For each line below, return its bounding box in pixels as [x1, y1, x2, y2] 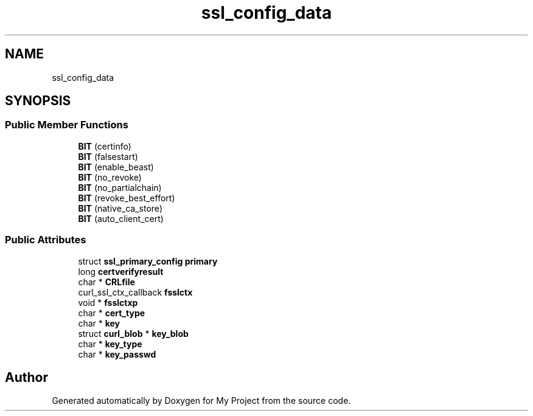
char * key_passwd [78, 348, 156, 359]
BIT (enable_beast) [78, 161, 154, 172]
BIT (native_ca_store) [78, 203, 162, 213]
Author [5, 369, 48, 385]
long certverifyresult [78, 266, 164, 277]
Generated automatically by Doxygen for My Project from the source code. [52, 395, 351, 406]
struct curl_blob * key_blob [78, 328, 189, 339]
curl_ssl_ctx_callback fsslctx [78, 286, 193, 297]
